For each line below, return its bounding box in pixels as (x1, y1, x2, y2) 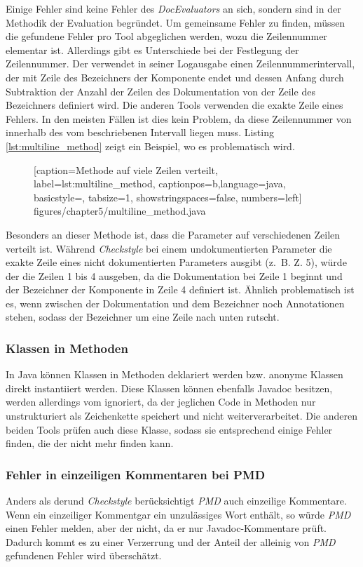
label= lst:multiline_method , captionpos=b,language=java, (34, 176, 286, 191)
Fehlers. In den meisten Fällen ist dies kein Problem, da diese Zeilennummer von (6, 111, 352, 126)
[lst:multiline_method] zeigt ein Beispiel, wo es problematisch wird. (6, 138, 295, 153)
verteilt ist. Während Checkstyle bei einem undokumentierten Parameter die (6, 241, 332, 255)
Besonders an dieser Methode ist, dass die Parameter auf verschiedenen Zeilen (6, 227, 341, 241)
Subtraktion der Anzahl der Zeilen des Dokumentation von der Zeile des (6, 84, 315, 98)
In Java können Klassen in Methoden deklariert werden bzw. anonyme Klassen (6, 367, 343, 382)
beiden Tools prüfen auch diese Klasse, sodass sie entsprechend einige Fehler (6, 422, 333, 436)
